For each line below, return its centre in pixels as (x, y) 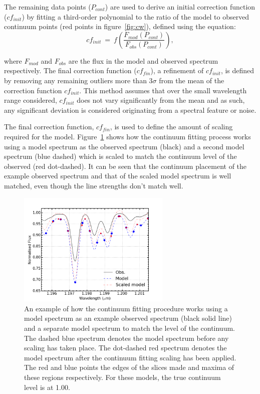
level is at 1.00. (47, 387)
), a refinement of (177, 70)
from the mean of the (192, 80)
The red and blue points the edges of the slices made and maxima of (129, 367)
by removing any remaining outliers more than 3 (78, 80)
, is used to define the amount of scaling (171, 127)
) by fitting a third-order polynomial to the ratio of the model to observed (136, 16)
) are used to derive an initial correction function (180, 7)
